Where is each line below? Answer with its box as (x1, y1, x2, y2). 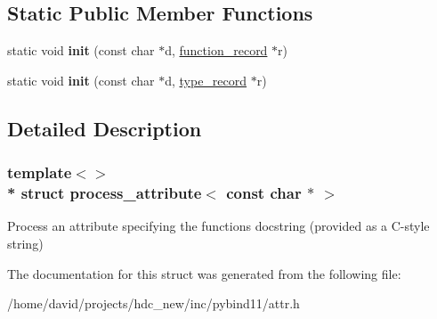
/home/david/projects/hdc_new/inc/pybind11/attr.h (7, 294, 300, 313)
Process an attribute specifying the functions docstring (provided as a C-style (7, 217, 430, 235)
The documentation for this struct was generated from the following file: (7, 264, 401, 282)
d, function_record (165, 41, 268, 60)
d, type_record (165, 70, 247, 89)
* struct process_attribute (7, 182, 202, 204)
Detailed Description (7, 114, 202, 142)
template (7, 161, 72, 184)
